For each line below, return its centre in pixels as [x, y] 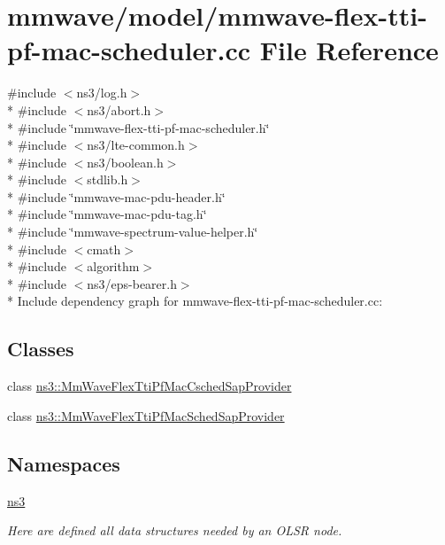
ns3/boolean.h [125, 162]
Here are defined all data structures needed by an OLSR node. [175, 530]
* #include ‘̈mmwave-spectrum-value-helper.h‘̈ [133, 232]
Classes [41, 349]
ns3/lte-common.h [136, 145]
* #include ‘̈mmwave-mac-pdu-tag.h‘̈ [107, 214]
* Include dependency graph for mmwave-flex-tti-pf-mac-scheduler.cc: [195, 301]
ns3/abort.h [119, 109]
